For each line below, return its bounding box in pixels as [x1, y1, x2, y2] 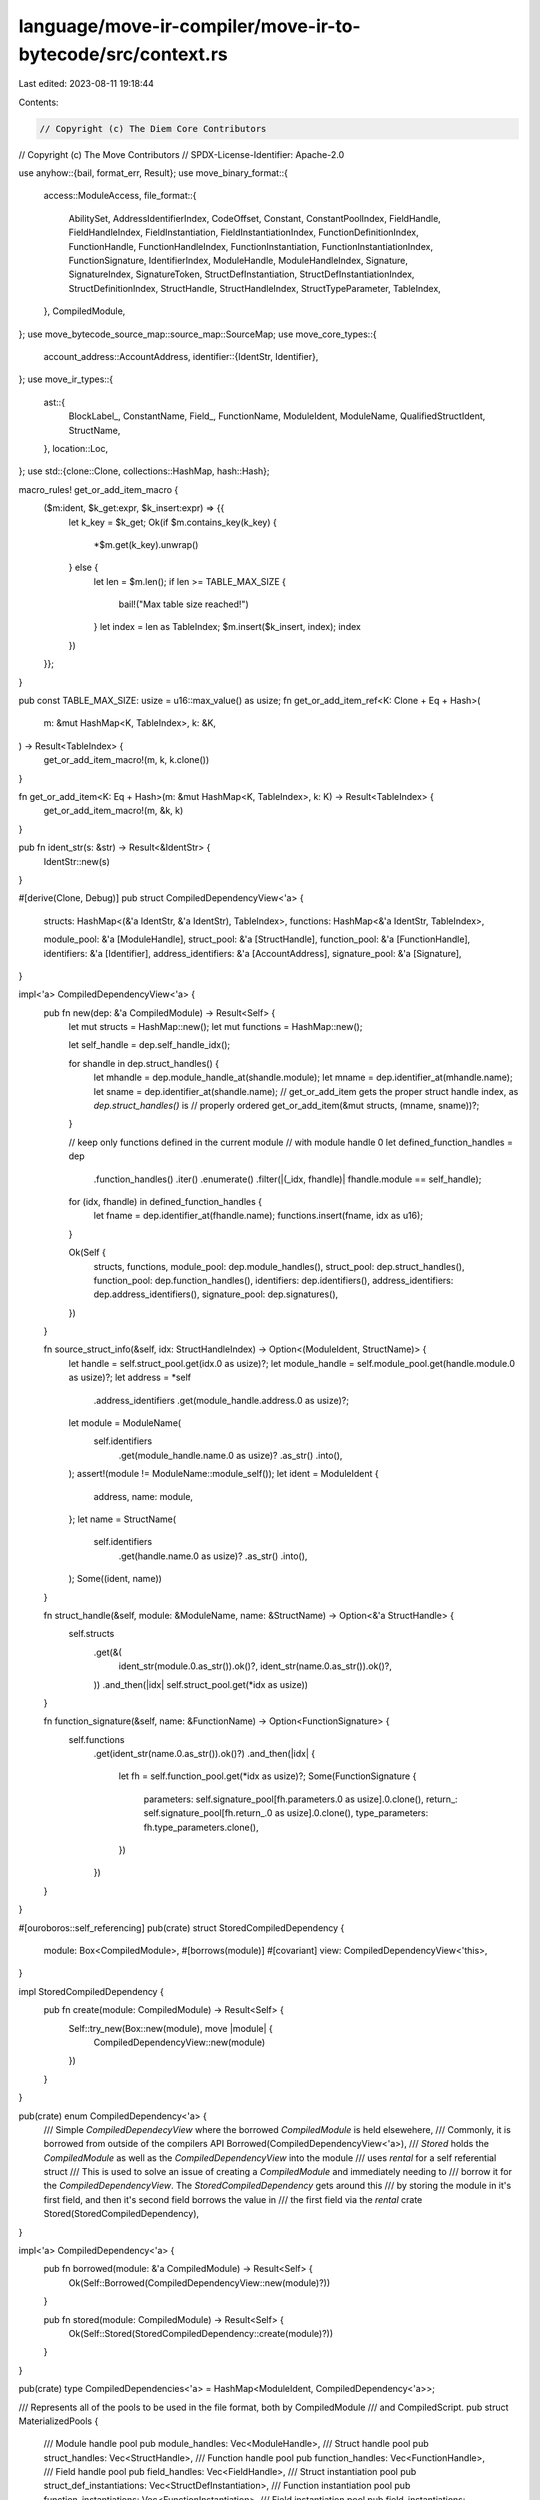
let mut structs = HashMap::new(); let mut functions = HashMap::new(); [68, 1021, 363, 1033]
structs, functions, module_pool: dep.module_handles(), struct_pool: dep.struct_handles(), [93, 1260, 465, 1272]
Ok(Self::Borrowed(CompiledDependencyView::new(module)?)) [68, 2276, 330, 2289]
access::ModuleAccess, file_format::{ [43, 190, 197, 202]
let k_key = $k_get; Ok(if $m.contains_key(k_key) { [68, 516, 277, 528]
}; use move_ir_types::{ [18, 373, 114, 385]
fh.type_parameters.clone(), [143, 1821, 259, 1833]
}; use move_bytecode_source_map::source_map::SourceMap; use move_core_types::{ [18, 328, 377, 340]
